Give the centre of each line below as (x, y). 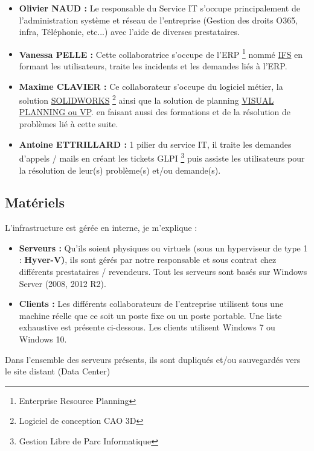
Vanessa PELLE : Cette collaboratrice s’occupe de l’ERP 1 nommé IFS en (161, 53)
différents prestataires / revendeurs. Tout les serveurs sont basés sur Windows (163, 272)
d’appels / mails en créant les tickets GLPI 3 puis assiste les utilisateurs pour (162, 157)
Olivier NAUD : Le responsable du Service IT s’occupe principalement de (159, 8)
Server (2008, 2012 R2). (62, 283)
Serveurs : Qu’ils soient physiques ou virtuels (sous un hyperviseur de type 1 (163, 248)
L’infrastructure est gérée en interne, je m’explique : (101, 228)
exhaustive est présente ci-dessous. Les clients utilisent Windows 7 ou (147, 327)
